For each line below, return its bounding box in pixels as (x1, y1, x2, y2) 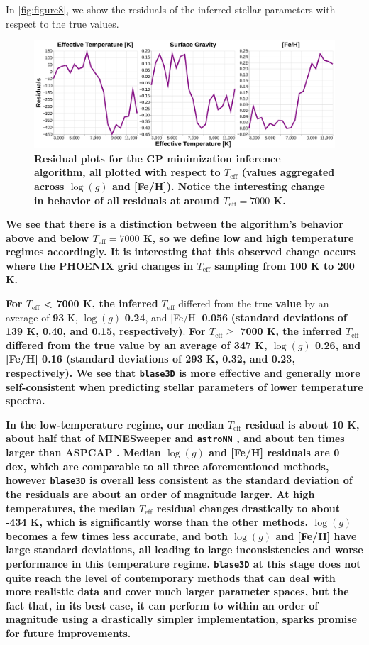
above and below (6, 230, 89, 245)
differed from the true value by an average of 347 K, (6, 337, 268, 352)
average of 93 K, (6, 309, 78, 324)
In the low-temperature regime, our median (6, 417, 224, 431)
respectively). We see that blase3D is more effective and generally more (6, 365, 360, 380)
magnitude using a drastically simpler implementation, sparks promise (6, 612, 357, 627)
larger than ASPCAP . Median (6, 445, 161, 460)
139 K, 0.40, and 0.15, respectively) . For (6, 324, 206, 338)
